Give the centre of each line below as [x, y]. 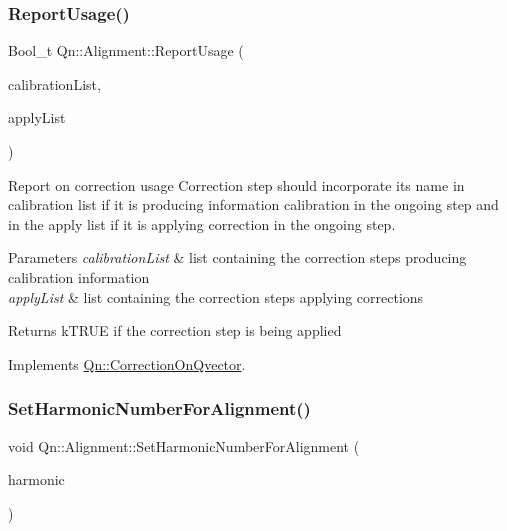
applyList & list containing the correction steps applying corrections [216, 296]
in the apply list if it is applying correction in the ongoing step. [202, 223]
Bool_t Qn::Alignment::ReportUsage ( [126, 50]
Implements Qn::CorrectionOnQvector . [127, 363]
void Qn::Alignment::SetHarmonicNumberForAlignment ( [184, 445]
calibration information [79, 276]
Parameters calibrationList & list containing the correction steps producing [237, 257]
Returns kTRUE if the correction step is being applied [175, 330]
